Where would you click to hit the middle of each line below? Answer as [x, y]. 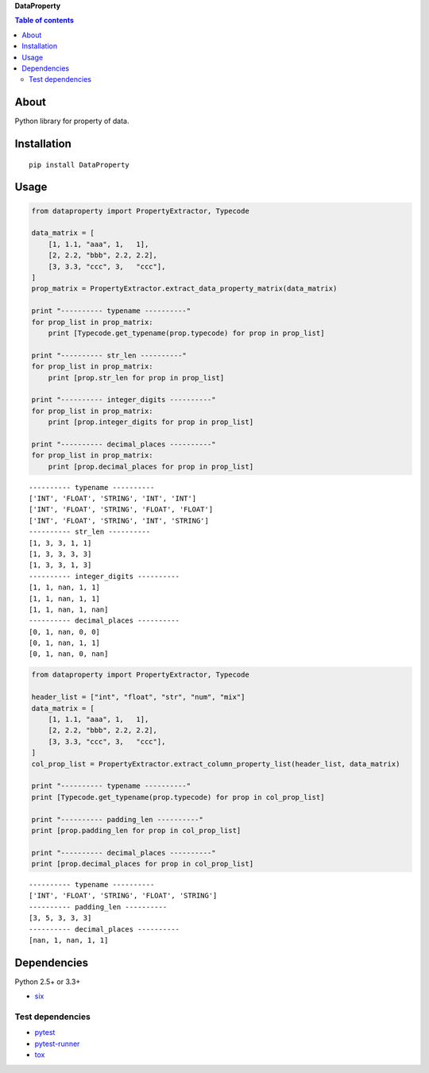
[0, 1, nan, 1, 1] [65, 643]
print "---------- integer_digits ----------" [124, 400]
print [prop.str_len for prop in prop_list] [136, 378]
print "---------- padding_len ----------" [118, 819]
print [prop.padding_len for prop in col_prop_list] [136, 830]
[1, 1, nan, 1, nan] [69, 609]
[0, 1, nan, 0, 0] [65, 632]
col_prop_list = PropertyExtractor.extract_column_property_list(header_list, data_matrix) [216, 764]
